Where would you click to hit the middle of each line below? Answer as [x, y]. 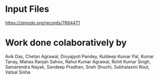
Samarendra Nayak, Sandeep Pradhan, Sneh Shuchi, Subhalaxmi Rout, [78, 67]
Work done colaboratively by [66, 43]
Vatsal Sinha [18, 72]
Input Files [27, 9]
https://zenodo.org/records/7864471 [43, 23]
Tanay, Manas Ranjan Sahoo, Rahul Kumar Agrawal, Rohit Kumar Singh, [78, 61]
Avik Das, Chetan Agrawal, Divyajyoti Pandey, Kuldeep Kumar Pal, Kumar [79, 56]
